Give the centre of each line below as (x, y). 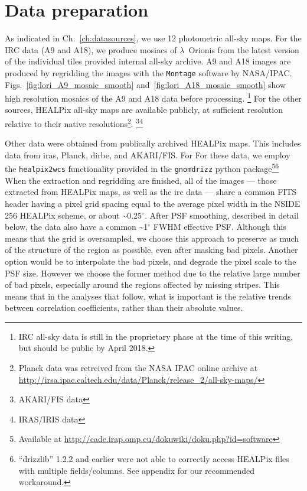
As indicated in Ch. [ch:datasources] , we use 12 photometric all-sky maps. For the (153, 38)
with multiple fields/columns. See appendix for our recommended (137, 470)
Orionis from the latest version (244, 49)
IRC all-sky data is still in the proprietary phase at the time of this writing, (156, 336)
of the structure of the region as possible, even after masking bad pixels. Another (151, 250)
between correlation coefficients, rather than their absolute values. (124, 308)
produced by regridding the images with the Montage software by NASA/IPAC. (148, 72)
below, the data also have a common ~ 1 (76, 227)
